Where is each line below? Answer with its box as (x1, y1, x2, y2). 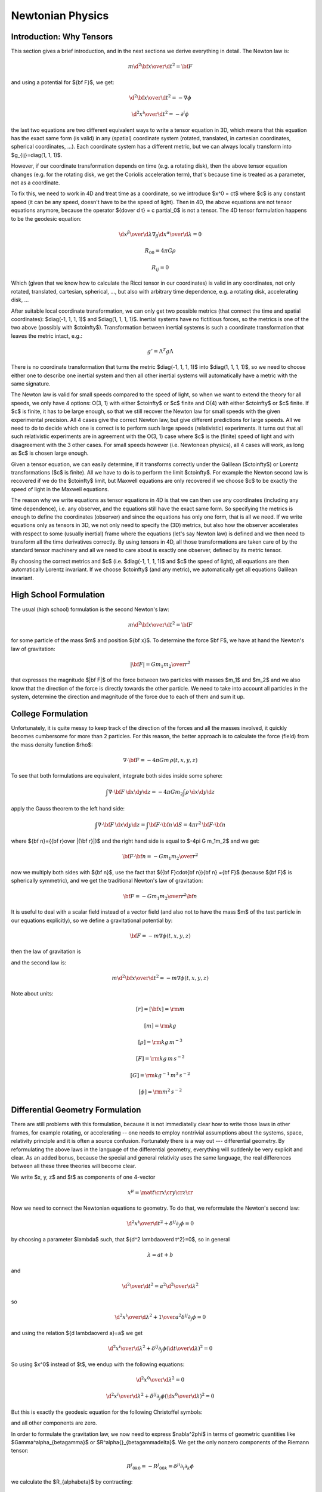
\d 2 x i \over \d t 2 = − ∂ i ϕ (131, 110, 189, 118)
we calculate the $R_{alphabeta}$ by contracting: (11, 1478, 133, 1485)
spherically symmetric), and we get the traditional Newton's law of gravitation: (11, 877, 203, 884)
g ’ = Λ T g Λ (147, 347, 174, 354)
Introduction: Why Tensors (11, 32, 113, 42)
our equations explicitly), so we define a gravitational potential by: (11, 917, 173, 924)
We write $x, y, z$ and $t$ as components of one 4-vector (11, 1173, 156, 1180)
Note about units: (11, 990, 54, 997)
